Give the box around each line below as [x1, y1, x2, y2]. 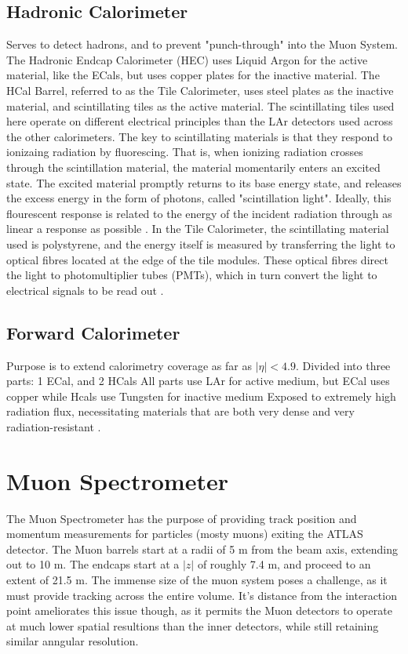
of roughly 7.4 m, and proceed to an [197, 556, 371, 572]
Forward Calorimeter [6, 320, 180, 344]
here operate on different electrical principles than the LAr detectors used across [6, 113, 393, 129]
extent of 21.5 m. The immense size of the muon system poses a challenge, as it [6, 571, 388, 587]
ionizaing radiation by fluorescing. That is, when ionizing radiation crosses [6, 144, 363, 160]
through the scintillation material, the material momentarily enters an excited [6, 158, 381, 175]
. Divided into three [295, 357, 391, 373]
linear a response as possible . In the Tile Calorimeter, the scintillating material [6, 220, 389, 237]
